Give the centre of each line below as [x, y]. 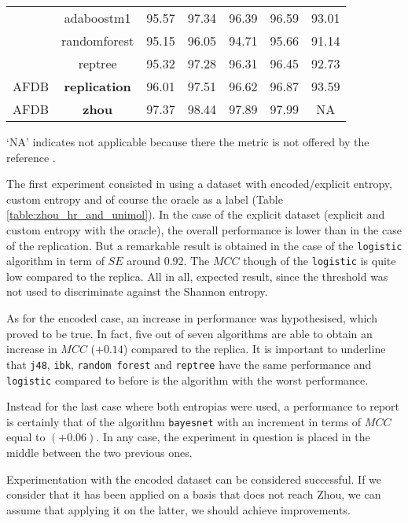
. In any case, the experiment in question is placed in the [233, 437]
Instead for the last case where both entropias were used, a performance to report [203, 406]
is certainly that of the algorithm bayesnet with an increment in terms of [184, 421]
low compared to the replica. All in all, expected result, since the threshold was [197, 276]
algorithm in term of [55, 261]
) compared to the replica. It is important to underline [254, 349]
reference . [31, 157]
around [144, 261]
